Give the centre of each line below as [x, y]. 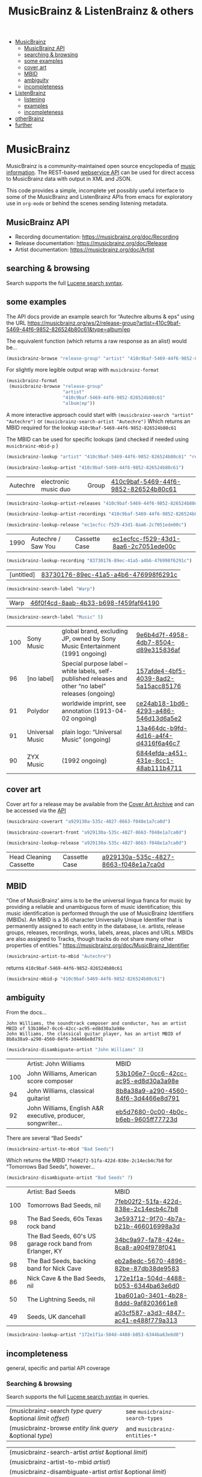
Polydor [38, 711]
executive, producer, [56, 1116]
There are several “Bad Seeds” [44, 1138]
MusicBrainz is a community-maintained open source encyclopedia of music [101, 166]
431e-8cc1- [155, 760]
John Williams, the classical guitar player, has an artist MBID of [94, 1034]
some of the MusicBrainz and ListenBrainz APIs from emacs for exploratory [99, 197]
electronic [55, 481]
